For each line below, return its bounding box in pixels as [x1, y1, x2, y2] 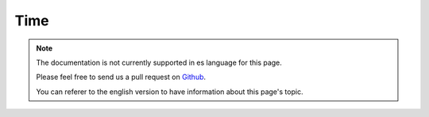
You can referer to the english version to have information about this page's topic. [36, 87, 303, 96]
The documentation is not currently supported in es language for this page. [36, 58, 282, 67]
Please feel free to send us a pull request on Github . [36, 72, 207, 82]
